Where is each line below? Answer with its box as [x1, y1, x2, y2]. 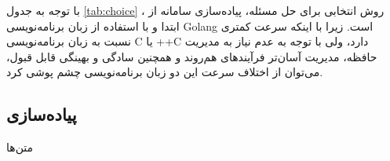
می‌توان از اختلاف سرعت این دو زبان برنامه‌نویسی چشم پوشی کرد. [6, 64, 323, 80]
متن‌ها [6, 139, 34, 156]
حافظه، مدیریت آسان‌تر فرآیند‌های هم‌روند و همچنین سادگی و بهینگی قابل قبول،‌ [6, 48, 377, 64]
